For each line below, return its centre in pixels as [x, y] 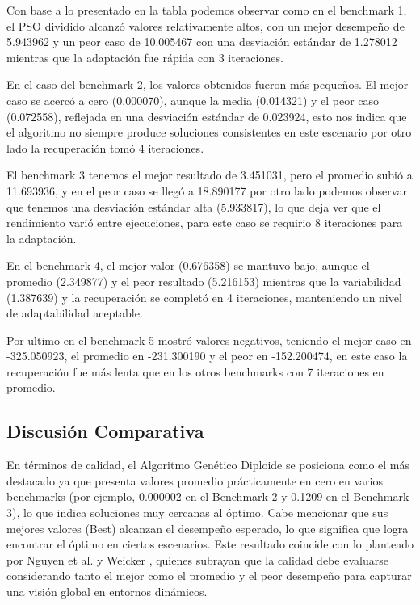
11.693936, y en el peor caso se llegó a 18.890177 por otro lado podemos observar [207, 190]
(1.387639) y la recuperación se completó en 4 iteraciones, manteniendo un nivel [204, 297]
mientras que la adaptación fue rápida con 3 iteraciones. [145, 57]
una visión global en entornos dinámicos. [107, 592]
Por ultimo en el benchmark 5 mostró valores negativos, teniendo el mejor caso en [209, 340]
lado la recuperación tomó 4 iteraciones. [105, 147]
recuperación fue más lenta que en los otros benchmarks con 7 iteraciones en [195, 371]
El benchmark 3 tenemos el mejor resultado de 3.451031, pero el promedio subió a [210, 175]
